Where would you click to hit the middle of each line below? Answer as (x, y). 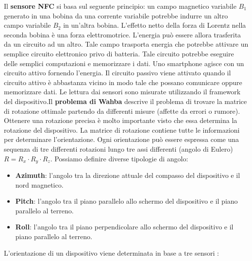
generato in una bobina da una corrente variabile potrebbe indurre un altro (116, 15)
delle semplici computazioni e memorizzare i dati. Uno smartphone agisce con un (124, 63)
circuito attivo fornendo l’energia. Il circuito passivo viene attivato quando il (118, 73)
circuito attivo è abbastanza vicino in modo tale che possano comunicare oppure (123, 82)
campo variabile (27, 25)
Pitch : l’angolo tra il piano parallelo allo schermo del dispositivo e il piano (126, 201)
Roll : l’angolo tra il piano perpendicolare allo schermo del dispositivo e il (124, 227)
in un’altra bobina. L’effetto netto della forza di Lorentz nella (155, 25)
